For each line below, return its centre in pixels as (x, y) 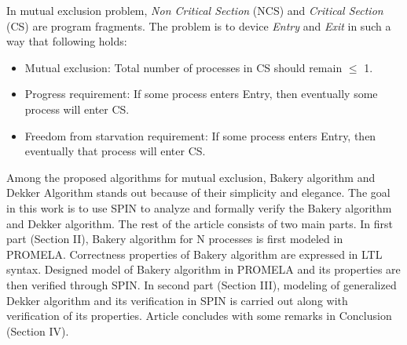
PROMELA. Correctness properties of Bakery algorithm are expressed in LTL (194, 254)
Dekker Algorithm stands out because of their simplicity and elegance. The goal (198, 192)
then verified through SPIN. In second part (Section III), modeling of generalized (202, 284)
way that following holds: (67, 41)
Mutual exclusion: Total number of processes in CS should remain (183, 67)
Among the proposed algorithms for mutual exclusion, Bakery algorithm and (191, 177)
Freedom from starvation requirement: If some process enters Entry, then (200, 135)
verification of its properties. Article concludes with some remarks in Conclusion (199, 316)
